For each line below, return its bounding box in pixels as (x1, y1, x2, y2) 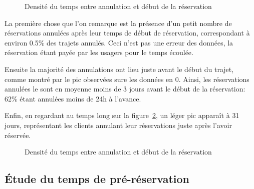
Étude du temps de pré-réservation (5, 171, 189, 186)
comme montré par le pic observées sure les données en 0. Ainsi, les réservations (5, 73, 249, 84)
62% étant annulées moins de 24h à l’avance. (5, 93, 141, 103)
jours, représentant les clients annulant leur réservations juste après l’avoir (5, 119, 232, 130)
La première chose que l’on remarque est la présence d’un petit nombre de (5, 17, 232, 28)
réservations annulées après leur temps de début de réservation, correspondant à (5, 27, 250, 38)
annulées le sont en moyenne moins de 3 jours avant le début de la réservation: (5, 83, 245, 94)
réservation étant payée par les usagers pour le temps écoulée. (5, 47, 193, 57)
